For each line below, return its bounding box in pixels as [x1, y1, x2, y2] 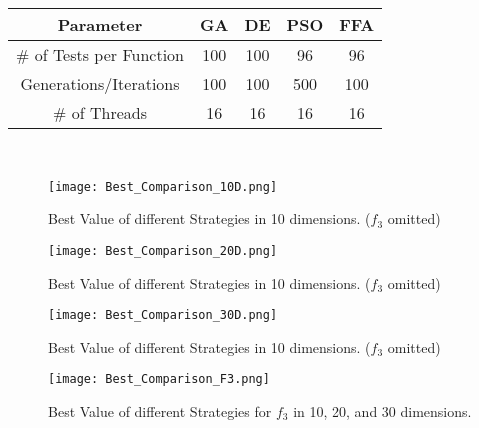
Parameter [57, 13, 143, 36]
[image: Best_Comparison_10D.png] [48, 179, 278, 194]
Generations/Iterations [20, 72, 180, 95]
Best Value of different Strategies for [48, 401, 272, 421]
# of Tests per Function [16, 43, 185, 66]
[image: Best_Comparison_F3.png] [48, 372, 270, 387]
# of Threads [53, 101, 147, 124]
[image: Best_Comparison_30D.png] [48, 308, 278, 323]
